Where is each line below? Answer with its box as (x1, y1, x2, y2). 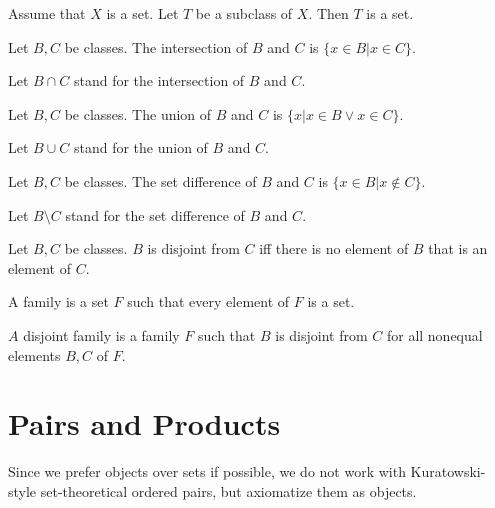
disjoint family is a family (23, 324, 180, 345)
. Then (308, 3, 349, 23)
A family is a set (8, 291, 109, 312)
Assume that (8, 3, 86, 23)
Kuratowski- (410, 461, 486, 482)
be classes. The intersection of (64, 36, 248, 57)
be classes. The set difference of (64, 170, 257, 191)
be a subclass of (195, 3, 293, 23)
